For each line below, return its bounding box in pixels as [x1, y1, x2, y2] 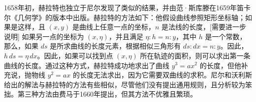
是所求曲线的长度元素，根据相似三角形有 [50, 41, 181, 51]
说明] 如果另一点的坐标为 [4, 31, 84, 41]
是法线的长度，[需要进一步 [161, 22, 246, 32]
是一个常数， [205, 31, 247, 41]
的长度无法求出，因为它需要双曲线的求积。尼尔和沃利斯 [72, 70, 252, 80]
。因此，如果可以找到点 [37, 50, 113, 60]
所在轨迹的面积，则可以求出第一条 [140, 50, 251, 60]
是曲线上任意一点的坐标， [72, 22, 155, 32]
